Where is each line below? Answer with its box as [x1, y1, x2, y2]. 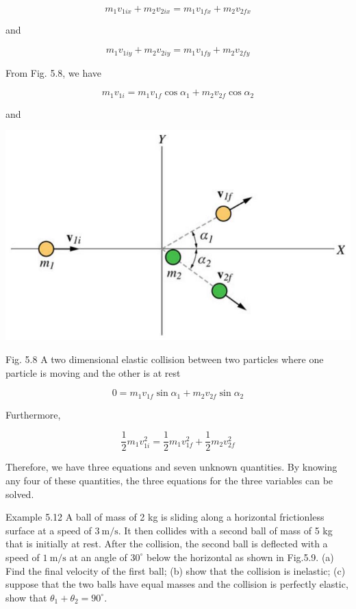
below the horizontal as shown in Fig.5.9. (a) [147, 549, 334, 564]
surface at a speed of [5, 523, 92, 537]
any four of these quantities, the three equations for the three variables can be [5, 473, 333, 487]
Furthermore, [5, 407, 61, 421]
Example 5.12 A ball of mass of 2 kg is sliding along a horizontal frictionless [5, 510, 325, 524]
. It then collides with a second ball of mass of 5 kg [118, 523, 333, 537]
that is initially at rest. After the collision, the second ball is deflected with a [5, 536, 328, 551]
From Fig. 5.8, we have [5, 65, 102, 79]
